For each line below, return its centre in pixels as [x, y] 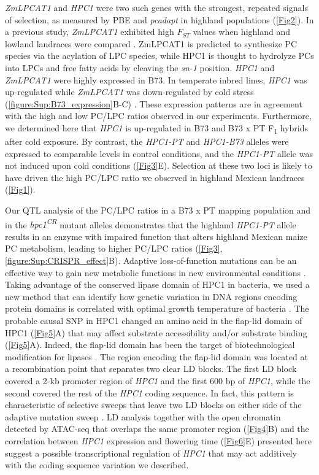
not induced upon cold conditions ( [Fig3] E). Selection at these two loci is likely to [159, 165]
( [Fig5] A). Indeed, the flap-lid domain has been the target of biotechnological [150, 345]
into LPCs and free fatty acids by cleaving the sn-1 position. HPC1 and [140, 67]
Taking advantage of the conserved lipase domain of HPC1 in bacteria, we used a [157, 284]
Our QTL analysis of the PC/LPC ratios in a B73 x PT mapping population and [158, 210]
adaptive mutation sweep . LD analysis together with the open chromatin [143, 416]
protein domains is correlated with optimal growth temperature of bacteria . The [157, 308]
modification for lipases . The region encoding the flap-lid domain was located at [156, 356]
